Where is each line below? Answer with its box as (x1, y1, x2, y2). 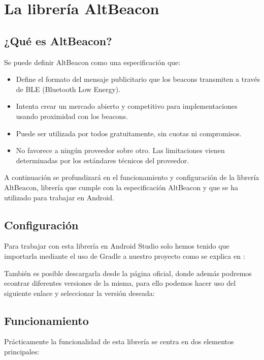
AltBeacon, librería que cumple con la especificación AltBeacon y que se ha (4, 182, 239, 192)
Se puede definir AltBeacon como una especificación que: (4, 56, 181, 67)
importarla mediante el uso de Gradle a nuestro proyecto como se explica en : (4, 250, 245, 261)
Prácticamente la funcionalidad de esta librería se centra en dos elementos (4, 336, 234, 347)
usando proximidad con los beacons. (16, 110, 128, 121)
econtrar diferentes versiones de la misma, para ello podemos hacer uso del (4, 278, 236, 288)
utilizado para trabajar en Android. (4, 192, 114, 202)
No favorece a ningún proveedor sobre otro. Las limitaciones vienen (16, 145, 225, 156)
